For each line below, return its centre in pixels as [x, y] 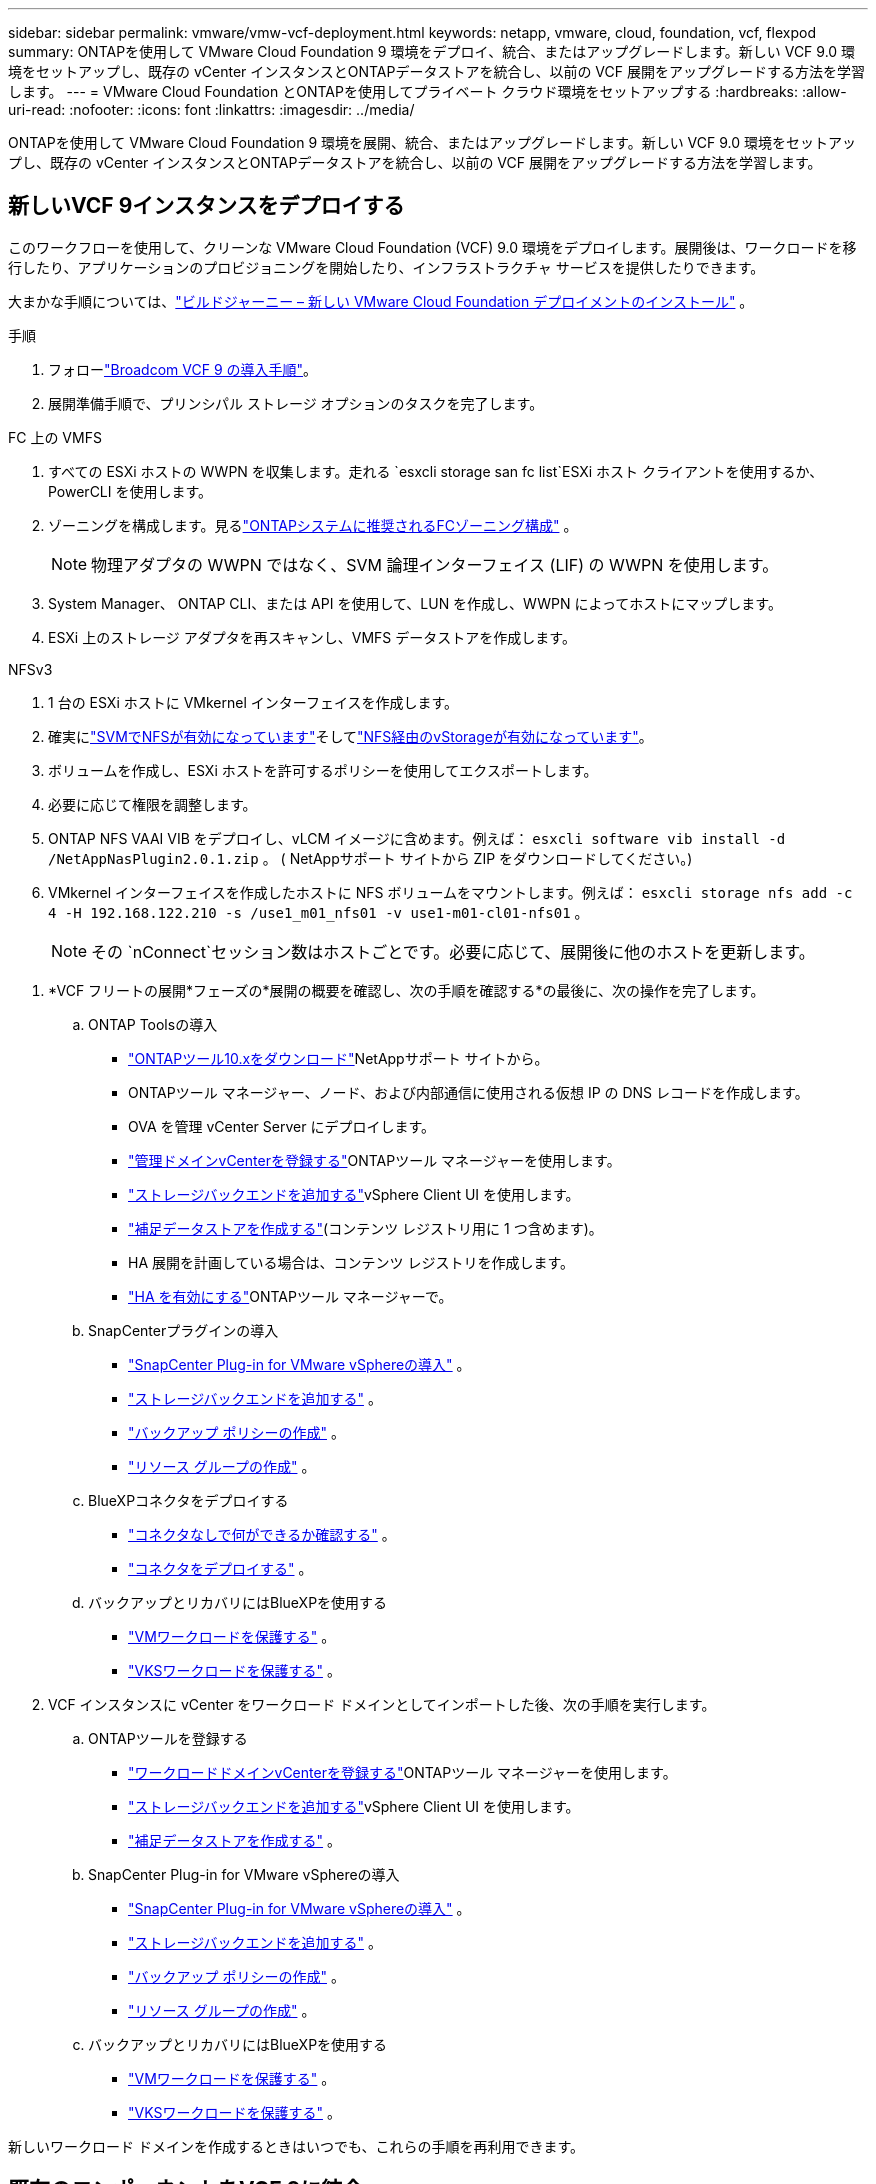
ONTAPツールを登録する [168, 1738]
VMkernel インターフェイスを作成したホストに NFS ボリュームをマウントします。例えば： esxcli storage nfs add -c [450, 892]
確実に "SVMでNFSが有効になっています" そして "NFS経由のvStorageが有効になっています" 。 [350, 736]
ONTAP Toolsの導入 [153, 1024]
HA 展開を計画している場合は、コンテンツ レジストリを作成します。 [351, 1262]
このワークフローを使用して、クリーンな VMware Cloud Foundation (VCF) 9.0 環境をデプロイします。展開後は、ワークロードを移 [432, 247]
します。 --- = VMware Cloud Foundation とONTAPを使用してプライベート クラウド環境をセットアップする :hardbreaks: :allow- [427, 91]
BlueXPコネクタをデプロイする [188, 1500]
